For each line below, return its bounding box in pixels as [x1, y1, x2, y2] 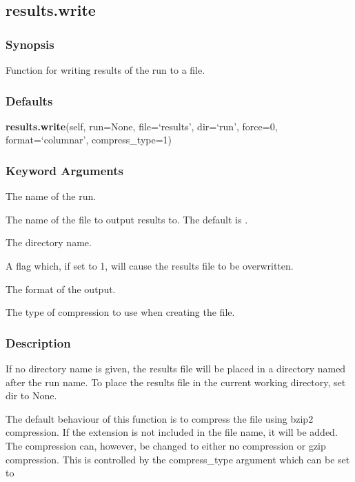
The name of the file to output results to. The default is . [6, 212, 248, 226]
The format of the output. [6, 281, 116, 296]
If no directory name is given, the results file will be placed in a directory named [6, 361, 346, 375]
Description [6, 334, 71, 351]
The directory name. [6, 235, 92, 250]
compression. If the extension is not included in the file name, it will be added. [6, 425, 338, 439]
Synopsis [6, 35, 54, 52]
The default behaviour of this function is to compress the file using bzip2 [6, 411, 314, 425]
